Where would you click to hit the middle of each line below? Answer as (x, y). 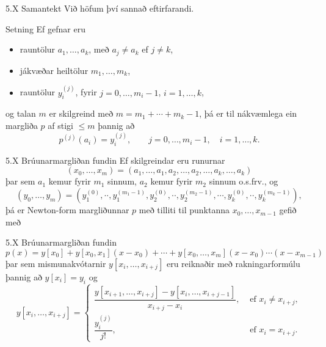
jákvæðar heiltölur (54, 70)
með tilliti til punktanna (184, 210)
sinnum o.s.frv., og (244, 181)
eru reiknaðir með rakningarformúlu (233, 263)
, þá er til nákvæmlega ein (248, 113)
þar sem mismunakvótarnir (56, 263)
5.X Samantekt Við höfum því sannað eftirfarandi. (100, 8)
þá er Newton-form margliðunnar (67, 210)
